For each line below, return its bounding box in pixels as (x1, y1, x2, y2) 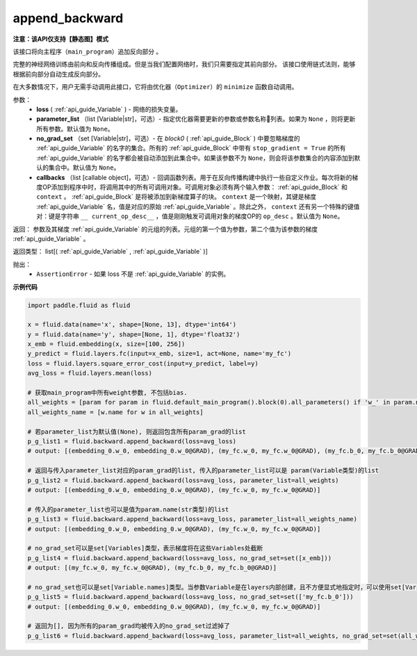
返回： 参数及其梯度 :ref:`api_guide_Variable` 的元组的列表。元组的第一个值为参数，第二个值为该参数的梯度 (13, 224, 318, 233)
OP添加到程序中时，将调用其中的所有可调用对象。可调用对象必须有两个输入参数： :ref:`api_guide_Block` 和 (42, 183, 347, 191)
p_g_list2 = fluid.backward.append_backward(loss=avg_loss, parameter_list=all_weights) (27, 476, 340, 484)
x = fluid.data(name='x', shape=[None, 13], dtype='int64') (27, 320, 237, 329)
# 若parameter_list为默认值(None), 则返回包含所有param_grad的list (27, 427, 246, 436)
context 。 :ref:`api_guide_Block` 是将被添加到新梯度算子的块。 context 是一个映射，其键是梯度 (36, 192, 316, 201)
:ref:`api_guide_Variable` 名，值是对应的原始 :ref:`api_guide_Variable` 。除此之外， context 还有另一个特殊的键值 (36, 202, 360, 211)
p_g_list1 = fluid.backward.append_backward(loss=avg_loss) (27, 437, 237, 445)
